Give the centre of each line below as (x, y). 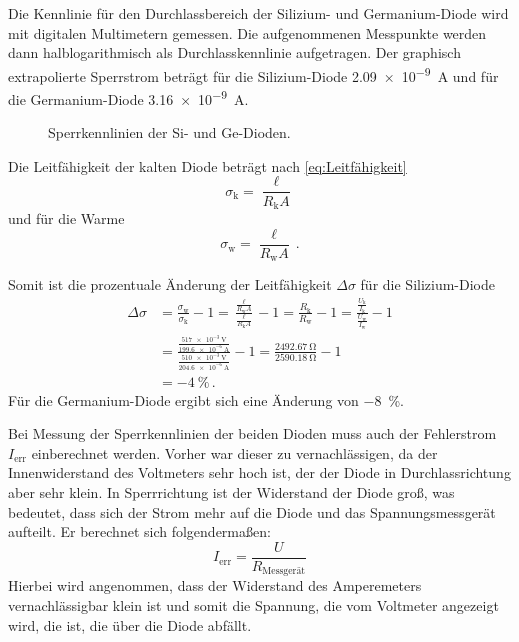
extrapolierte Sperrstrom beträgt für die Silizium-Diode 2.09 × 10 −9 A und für (253, 74)
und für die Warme (66, 217)
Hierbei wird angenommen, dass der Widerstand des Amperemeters (215, 585)
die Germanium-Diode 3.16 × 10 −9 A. (128, 97)
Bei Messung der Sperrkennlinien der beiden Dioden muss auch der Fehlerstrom (252, 433)
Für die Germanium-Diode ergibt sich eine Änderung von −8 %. (206, 399)
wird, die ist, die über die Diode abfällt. (130, 624)
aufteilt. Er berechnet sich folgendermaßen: (139, 531)
